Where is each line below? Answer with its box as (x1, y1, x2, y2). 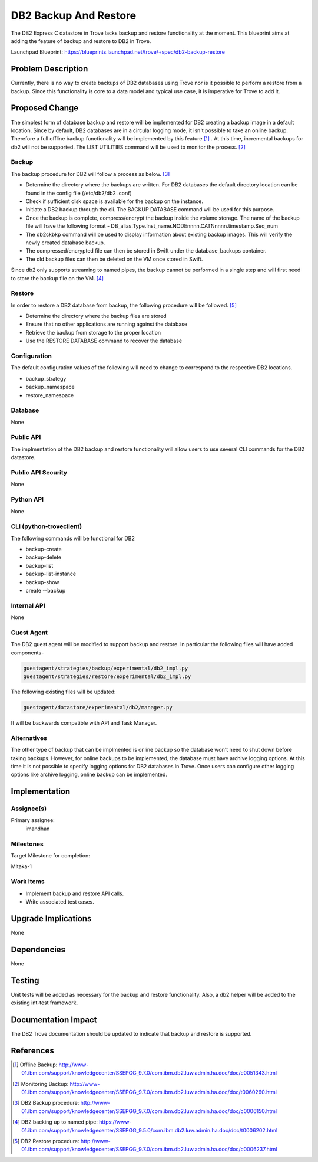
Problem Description (11, 64, 88, 74)
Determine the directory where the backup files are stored (25, 313, 167, 320)
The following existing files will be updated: (11, 688, 116, 696)
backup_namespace (25, 384, 75, 391)
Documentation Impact (11, 1014, 97, 1024)
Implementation (11, 787, 71, 797)
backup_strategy (25, 375, 67, 382)
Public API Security (11, 468, 68, 476)
